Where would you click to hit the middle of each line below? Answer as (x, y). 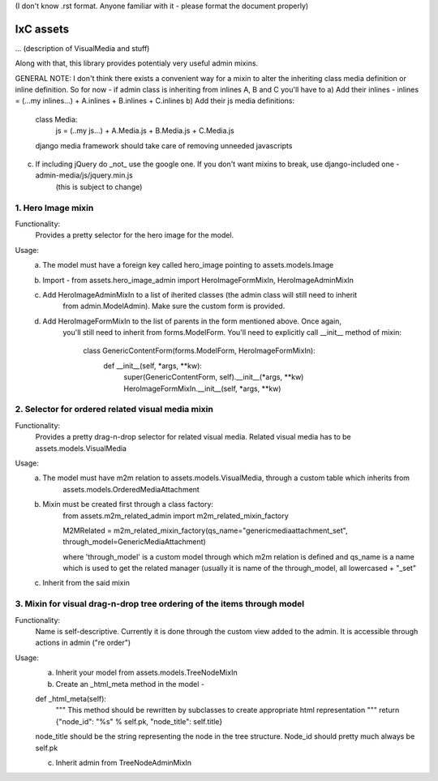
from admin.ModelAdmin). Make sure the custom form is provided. (174, 306)
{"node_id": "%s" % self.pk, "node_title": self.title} (139, 721)
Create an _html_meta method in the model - (130, 684)
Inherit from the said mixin (86, 583)
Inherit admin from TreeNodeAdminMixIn (124, 762)
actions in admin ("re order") (83, 643)
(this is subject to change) (99, 187)
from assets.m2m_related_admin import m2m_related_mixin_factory (176, 516)
